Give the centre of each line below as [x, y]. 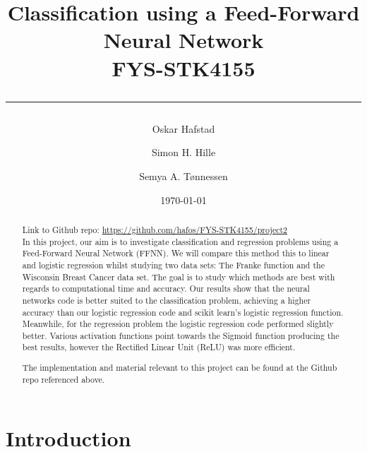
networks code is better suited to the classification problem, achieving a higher [167, 300]
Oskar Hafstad [183, 128]
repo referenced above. [64, 379]
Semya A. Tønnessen [183, 176]
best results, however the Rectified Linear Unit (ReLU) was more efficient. [159, 347]
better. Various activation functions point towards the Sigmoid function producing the [181, 335]
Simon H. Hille [183, 152]
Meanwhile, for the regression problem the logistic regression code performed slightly [178, 324]
